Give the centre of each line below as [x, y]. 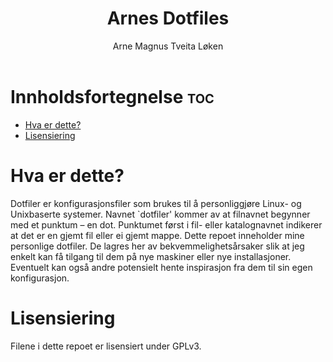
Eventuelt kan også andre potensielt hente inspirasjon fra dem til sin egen [161, 267]
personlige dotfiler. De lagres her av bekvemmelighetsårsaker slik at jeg [157, 246]
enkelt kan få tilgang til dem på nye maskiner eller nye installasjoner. [151, 256]
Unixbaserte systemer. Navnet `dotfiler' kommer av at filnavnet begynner [160, 214]
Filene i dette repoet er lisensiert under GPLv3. [106, 346]
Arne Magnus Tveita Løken [168, 46]
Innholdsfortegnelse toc [112, 96]
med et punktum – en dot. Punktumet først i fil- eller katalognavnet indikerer [166, 224]
